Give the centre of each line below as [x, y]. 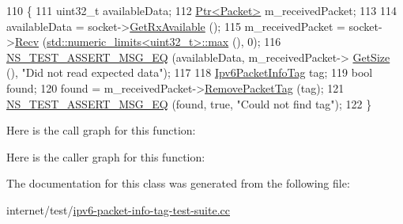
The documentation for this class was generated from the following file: [178, 183]
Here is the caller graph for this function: [106, 156]
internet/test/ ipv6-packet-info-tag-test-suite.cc [118, 209]
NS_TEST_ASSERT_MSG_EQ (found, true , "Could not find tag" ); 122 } [189, 103]
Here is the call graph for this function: [101, 130]
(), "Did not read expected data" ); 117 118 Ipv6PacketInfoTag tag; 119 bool [190, 72]
